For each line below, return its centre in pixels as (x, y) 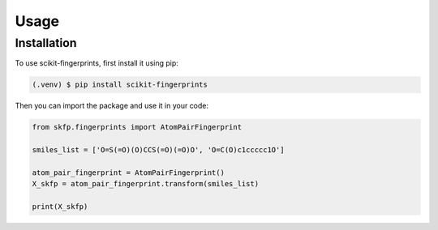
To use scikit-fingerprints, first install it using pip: (97, 63)
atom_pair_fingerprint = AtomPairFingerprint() (128, 172)
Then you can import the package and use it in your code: (112, 106)
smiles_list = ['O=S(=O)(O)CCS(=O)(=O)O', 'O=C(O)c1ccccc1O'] (158, 150)
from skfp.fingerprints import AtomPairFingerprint (137, 127)
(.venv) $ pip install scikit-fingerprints (120, 85)
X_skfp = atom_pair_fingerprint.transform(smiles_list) (146, 184)
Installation (46, 43)
